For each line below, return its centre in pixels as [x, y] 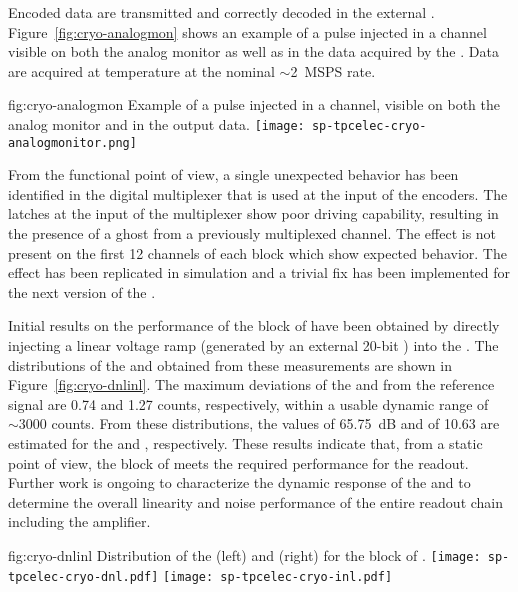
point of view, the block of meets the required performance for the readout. [238, 462]
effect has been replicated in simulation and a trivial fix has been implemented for [259, 272]
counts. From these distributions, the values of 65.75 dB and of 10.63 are [275, 423]
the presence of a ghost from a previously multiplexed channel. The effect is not [252, 233]
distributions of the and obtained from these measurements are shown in [230, 364]
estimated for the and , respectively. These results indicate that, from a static [245, 443]
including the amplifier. [79, 521]
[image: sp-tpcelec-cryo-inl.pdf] [278, 576]
